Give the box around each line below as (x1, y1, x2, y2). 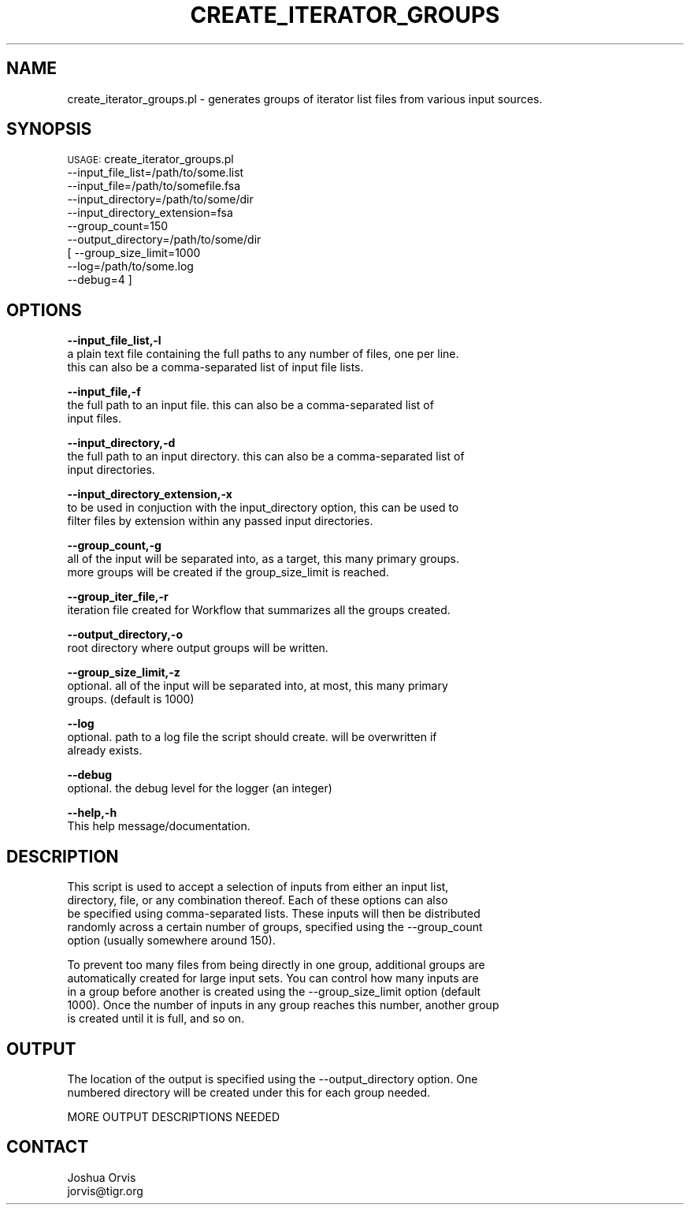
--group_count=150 (67, 219, 169, 233)
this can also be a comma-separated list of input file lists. (67, 360, 364, 374)
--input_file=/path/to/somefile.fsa (67, 179, 241, 193)
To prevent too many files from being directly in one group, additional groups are (67, 958, 485, 972)
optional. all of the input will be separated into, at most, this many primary (67, 679, 448, 693)
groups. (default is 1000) (67, 692, 195, 706)
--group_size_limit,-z (67, 665, 180, 680)
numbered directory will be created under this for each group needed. (67, 1085, 431, 1099)
